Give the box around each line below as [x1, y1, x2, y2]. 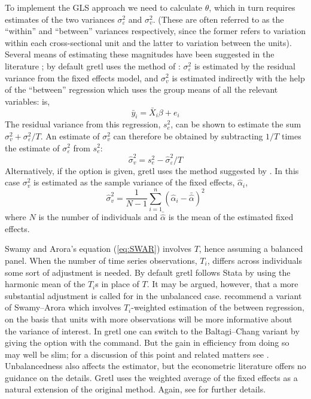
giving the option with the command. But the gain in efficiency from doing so [5, 336, 289, 349]
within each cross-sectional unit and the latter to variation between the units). [5, 36, 292, 48]
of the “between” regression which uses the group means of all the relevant [5, 83, 278, 96]
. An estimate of [40, 129, 100, 142]
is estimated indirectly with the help [172, 71, 305, 84]
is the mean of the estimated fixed [168, 211, 294, 223]
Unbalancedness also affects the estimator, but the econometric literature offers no [5, 360, 306, 372]
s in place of [95, 278, 139, 290]
